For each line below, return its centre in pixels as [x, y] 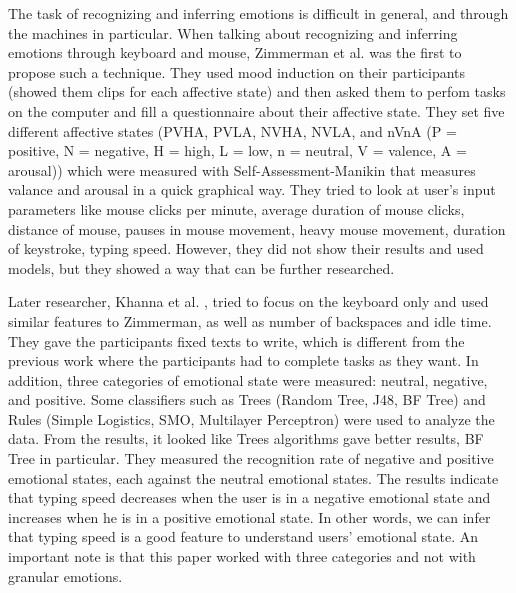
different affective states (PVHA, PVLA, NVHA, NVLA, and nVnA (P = [232, 130]
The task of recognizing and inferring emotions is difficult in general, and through [258, 13]
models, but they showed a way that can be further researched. [201, 267]
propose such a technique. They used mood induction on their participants [237, 71]
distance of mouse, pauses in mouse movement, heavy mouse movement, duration [257, 228]
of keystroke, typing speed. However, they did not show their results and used [246, 248]
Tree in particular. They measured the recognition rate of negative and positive [251, 458]
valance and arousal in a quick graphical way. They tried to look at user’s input [252, 189]
